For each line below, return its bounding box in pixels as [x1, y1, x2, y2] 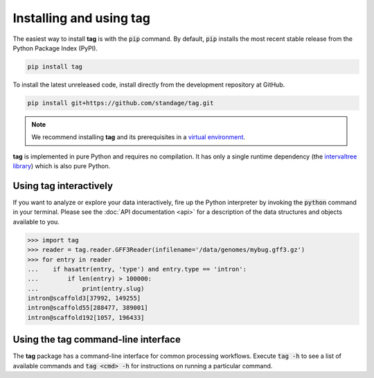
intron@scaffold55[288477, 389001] [27, 304, 148, 312]
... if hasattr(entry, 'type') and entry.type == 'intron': [27, 265, 247, 273]
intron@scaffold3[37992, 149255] [27, 294, 141, 303]
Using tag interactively [12, 180, 114, 192]
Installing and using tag [12, 10, 150, 26]
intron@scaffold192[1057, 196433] [27, 314, 145, 321]
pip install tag [27, 62, 83, 71]
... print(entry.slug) [27, 285, 145, 292]
